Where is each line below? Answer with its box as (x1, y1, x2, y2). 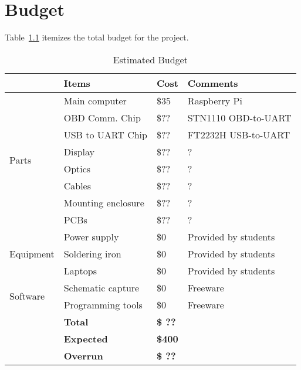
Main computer (63, 93, 127, 107)
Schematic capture (63, 280, 140, 294)
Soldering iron (63, 246, 121, 260)
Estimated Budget (113, 52, 188, 66)
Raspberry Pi (187, 93, 242, 107)
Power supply (63, 229, 119, 243)
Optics (63, 161, 91, 175)
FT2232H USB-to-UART (187, 127, 290, 141)
